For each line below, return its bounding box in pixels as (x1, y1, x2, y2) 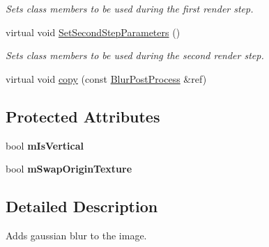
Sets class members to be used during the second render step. (6, 48, 264, 63)
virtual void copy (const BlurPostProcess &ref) (6, 71, 207, 86)
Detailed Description (6, 196, 158, 217)
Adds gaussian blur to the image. (6, 228, 147, 242)
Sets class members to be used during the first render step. (6, 1, 254, 15)
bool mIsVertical (6, 138, 84, 152)
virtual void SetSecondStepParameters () (6, 24, 180, 39)
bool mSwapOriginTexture (6, 161, 132, 176)
